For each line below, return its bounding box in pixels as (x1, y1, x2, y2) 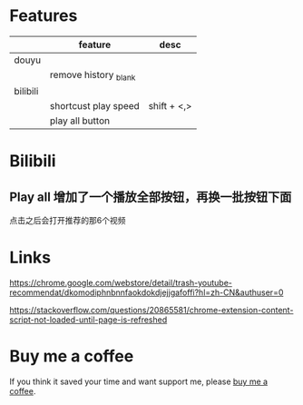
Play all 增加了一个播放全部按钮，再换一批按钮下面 (9, 189, 292, 204)
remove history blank (49, 68, 136, 83)
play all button (49, 114, 111, 127)
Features (9, 5, 78, 26)
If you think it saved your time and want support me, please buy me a (9, 376, 269, 387)
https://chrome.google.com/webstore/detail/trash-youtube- (9, 278, 233, 289)
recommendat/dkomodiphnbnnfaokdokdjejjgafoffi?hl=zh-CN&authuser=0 (9, 287, 284, 298)
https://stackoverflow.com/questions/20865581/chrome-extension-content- (9, 305, 294, 316)
